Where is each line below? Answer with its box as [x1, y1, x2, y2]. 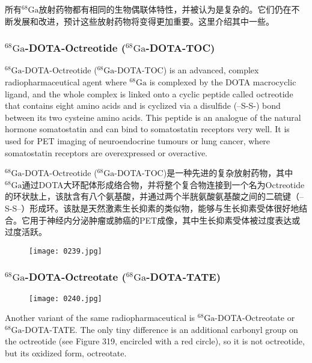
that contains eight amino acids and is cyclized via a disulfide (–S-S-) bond [5, 99, 281, 112]
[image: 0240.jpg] [29, 294, 102, 303]
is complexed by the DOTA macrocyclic [149, 76, 296, 88]
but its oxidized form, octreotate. [5, 347, 127, 359]
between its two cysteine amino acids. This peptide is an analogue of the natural [5, 111, 301, 123]
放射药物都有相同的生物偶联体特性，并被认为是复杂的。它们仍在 [38, 3, 292, 15]
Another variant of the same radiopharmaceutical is [5, 311, 195, 324]
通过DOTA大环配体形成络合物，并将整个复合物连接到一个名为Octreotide [22, 178, 305, 191]
